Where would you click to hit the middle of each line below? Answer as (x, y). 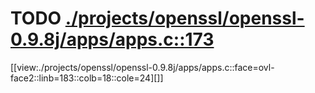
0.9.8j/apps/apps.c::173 (112, 39)
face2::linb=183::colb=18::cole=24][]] (87, 78)
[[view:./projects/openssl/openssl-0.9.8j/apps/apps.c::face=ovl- (142, 67)
